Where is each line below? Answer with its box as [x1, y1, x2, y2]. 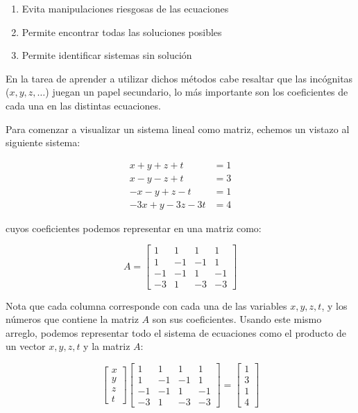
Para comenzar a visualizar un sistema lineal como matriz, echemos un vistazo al [6, 121, 350, 136]
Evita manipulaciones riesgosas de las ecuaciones [22, 1, 229, 15]
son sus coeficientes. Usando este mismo [152, 312, 322, 326]
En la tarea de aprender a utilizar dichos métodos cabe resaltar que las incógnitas [6, 71, 353, 85]
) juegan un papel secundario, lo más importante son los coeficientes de [45, 85, 348, 99]
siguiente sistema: [6, 135, 80, 150]
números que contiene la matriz [6, 312, 139, 326]
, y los [321, 298, 348, 313]
